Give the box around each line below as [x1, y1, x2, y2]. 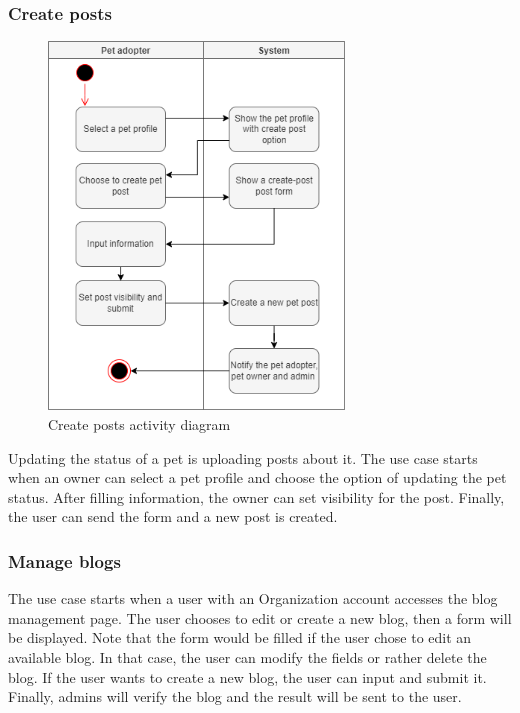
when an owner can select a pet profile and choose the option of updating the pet [8, 467, 507, 488]
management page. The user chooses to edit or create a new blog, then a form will [8, 607, 512, 628]
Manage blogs [8, 548, 121, 573]
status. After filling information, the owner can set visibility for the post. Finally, [8, 486, 505, 507]
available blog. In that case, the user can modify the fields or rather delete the [8, 646, 487, 667]
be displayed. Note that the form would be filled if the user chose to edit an [8, 627, 472, 648]
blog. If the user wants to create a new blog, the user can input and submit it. [8, 666, 487, 687]
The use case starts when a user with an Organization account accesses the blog [8, 588, 498, 609]
